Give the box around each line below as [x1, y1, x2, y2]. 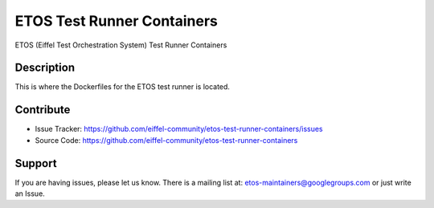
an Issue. [14, 189, 46, 198]
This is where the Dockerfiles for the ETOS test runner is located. [14, 82, 231, 92]
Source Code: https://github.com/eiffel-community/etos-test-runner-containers [35, 135, 298, 145]
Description [14, 61, 76, 75]
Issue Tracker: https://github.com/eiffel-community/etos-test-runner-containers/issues [35, 124, 323, 134]
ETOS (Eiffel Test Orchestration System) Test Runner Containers [14, 40, 227, 50]
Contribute [14, 103, 71, 116]
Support [14, 157, 57, 170]
